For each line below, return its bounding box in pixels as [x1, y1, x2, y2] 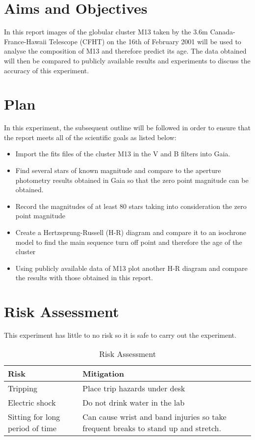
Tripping [8, 382, 38, 394]
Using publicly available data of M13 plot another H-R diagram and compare [15, 263, 248, 273]
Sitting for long [8, 411, 60, 422]
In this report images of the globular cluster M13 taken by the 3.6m [4, 27, 208, 37]
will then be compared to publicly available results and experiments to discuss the [4, 55, 251, 65]
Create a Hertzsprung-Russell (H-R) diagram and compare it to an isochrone [15, 227, 247, 237]
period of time [8, 422, 57, 434]
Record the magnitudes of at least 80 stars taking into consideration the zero [15, 201, 247, 211]
